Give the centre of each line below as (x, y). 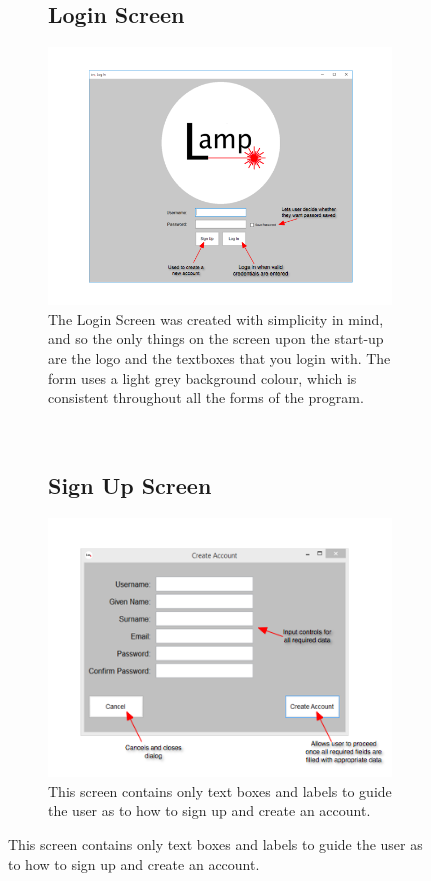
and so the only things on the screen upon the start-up (216, 338)
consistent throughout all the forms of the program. (206, 397)
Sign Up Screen (130, 484)
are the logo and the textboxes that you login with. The (219, 357)
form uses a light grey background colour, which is (202, 377)
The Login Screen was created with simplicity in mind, (216, 318)
